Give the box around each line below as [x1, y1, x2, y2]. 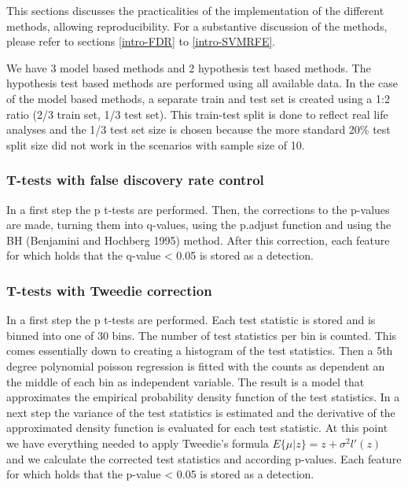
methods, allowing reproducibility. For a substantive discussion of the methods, [6, 17, 388, 34]
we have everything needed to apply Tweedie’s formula [6, 434, 269, 451]
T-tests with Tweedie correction [6, 280, 212, 300]
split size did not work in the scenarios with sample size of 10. [6, 136, 305, 153]
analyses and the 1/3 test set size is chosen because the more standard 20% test [6, 121, 391, 138]
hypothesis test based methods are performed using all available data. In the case [6, 75, 399, 91]
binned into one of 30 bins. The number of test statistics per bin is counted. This [6, 327, 397, 343]
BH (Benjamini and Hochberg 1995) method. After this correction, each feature [6, 231, 390, 248]
